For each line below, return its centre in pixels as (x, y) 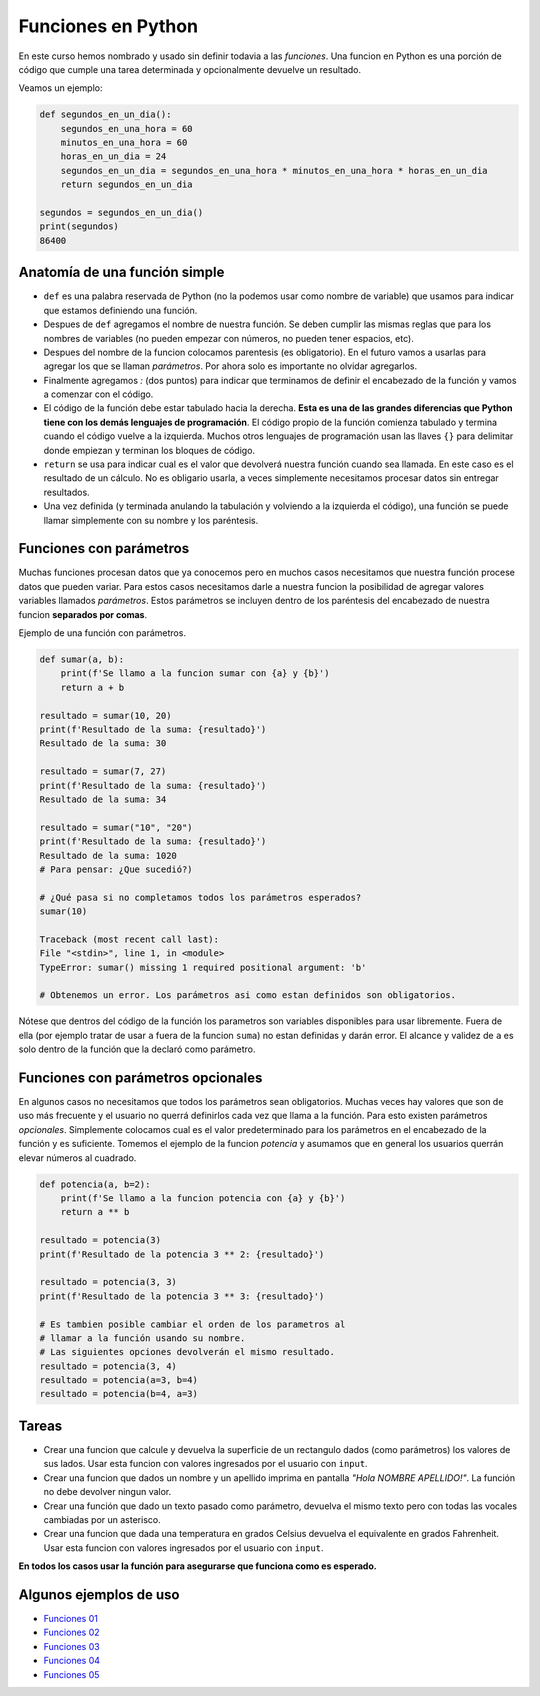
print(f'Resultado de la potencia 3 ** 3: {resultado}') (182, 1296)
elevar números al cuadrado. (77, 1157)
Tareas (40, 1425)
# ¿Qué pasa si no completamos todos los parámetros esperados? (200, 897)
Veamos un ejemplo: (60, 88)
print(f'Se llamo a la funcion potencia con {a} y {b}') (203, 1198)
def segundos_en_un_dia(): (105, 114)
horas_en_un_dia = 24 (113, 156)
